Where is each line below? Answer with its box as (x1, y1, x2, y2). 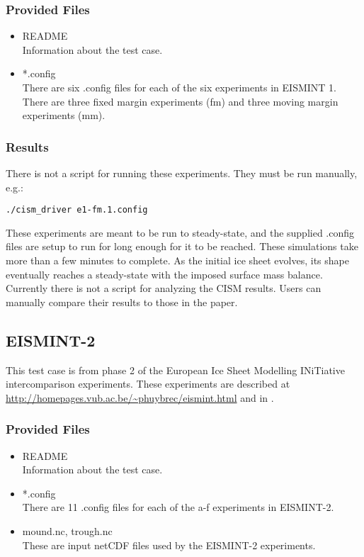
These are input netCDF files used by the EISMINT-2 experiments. (22, 537, 316, 552)
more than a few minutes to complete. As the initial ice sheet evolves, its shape (6, 253, 349, 268)
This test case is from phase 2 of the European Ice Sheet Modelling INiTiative (6, 362, 345, 377)
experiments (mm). (22, 108, 106, 123)
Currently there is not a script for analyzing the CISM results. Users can (6, 281, 322, 296)
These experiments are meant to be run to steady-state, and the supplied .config (6, 225, 355, 240)
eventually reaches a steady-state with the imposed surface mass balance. (6, 266, 323, 281)
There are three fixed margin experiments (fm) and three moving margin (22, 94, 339, 108)
